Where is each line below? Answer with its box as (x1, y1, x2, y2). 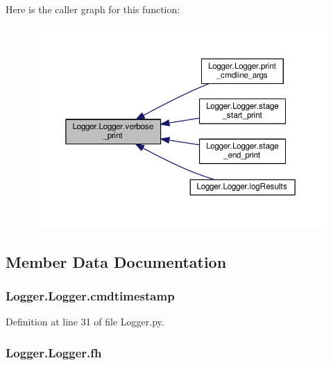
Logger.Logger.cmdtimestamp (6, 287, 175, 305)
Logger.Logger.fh (6, 343, 102, 361)
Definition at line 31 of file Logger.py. (6, 314, 164, 329)
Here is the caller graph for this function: (6, 2, 180, 16)
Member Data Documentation (6, 251, 227, 272)
